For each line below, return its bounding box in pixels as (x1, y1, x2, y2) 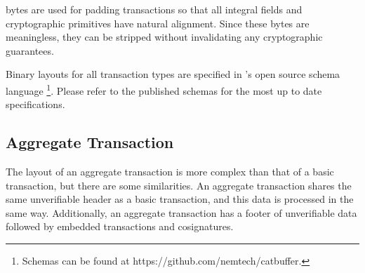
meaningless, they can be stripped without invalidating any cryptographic (6, 29, 323, 44)
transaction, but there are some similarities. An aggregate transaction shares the (6, 178, 352, 192)
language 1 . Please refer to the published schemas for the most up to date (6, 81, 322, 98)
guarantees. (6, 43, 54, 58)
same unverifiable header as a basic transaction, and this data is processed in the (6, 192, 354, 206)
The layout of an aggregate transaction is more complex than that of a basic (6, 164, 334, 179)
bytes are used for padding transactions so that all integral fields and (6, 2, 303, 16)
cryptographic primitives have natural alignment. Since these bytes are (6, 15, 310, 30)
